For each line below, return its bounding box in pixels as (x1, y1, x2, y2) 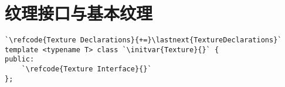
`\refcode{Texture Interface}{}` (21, 65, 152, 74)
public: (5, 55, 35, 64)
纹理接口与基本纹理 (5, 1, 153, 25)
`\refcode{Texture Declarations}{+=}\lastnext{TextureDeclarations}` (5, 36, 282, 45)
